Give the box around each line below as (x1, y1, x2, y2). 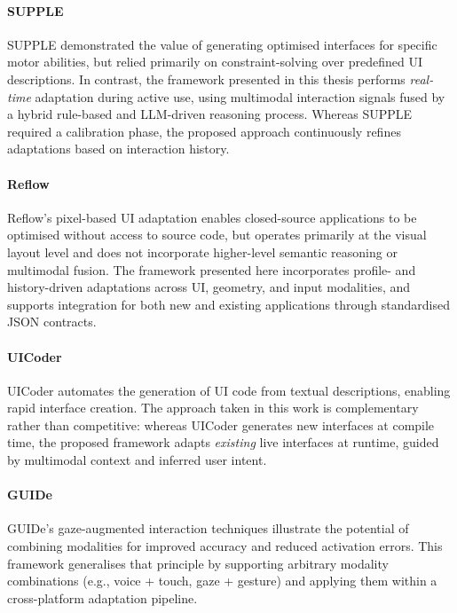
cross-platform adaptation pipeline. (7, 588, 198, 607)
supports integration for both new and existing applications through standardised (7, 295, 450, 313)
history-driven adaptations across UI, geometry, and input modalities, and (7, 278, 411, 296)
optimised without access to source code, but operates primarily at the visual (7, 225, 427, 244)
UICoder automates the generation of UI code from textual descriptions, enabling (7, 381, 451, 399)
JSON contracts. (7, 312, 97, 331)
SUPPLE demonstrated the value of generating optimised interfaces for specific (7, 35, 437, 53)
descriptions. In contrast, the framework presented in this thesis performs (7, 69, 406, 88)
